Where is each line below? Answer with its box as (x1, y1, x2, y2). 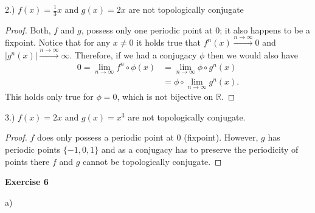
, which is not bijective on (117, 90, 213, 103)
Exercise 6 (5, 175, 49, 188)
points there (5, 155, 50, 167)
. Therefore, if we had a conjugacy (69, 48, 197, 61)
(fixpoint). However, (184, 131, 258, 144)
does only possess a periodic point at (37, 131, 174, 144)
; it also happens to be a (220, 23, 310, 36)
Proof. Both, (5, 23, 51, 36)
